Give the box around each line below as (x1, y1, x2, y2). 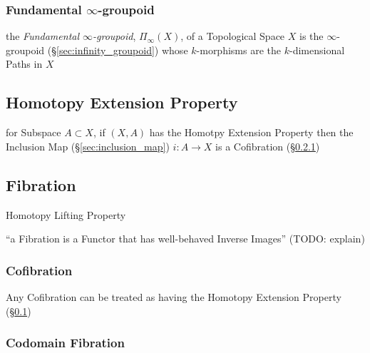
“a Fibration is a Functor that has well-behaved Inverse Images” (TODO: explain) (6, 231, 365, 246)
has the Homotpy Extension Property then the (149, 125, 354, 140)
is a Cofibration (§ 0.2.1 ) (215, 138, 320, 153)
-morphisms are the (196, 42, 282, 57)
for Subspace (6, 125, 61, 140)
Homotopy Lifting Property (6, 207, 126, 222)
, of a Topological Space (180, 29, 285, 44)
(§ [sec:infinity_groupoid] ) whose (47, 42, 188, 57)
